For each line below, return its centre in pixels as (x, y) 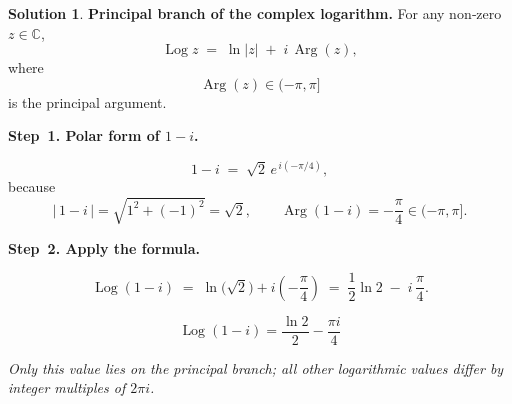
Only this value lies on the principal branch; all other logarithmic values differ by (256, 367)
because (32, 186)
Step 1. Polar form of (84, 135)
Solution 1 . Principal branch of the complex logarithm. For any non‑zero (255, 13)
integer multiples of (67, 387)
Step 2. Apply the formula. (104, 247)
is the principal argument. (87, 101)
